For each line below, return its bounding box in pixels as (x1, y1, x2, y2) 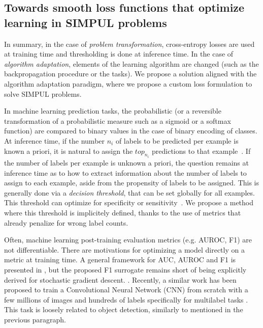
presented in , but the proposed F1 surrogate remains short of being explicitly (4, 264, 247, 275)
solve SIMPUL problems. (4, 88, 82, 99)
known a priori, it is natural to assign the (4, 145, 133, 156)
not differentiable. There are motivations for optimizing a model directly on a (4, 244, 245, 255)
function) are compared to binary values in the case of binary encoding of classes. (4, 125, 257, 136)
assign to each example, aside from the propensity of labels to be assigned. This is (4, 177, 259, 188)
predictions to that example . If (152, 145, 251, 156)
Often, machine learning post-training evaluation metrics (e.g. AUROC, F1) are (4, 234, 252, 245)
